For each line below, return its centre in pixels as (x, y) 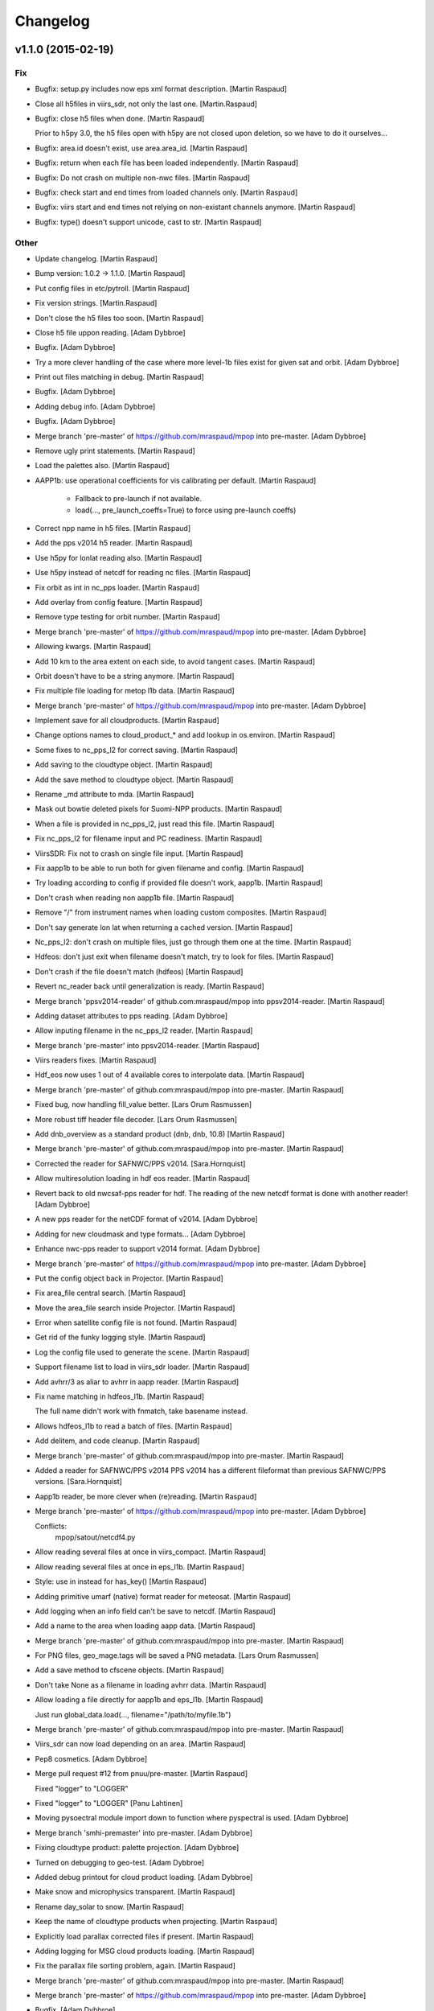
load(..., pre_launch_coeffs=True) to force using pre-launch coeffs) (186, 510)
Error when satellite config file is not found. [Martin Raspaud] (136, 1322)
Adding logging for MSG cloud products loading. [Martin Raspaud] (145, 1951)
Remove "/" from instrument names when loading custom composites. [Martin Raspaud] (181, 912)
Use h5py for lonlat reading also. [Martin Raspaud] (119, 557)
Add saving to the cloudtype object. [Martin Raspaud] (124, 765)
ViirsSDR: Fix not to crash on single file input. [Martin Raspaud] (139, 853)
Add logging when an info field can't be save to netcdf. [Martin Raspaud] (156, 1611)
